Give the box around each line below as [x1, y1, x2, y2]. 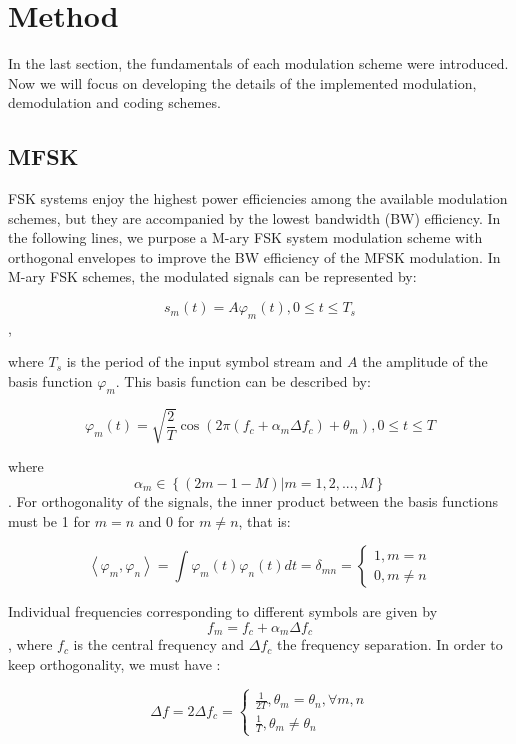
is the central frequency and [73, 634, 245, 655]
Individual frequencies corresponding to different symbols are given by [8, 601, 438, 622]
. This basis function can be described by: [115, 371, 371, 392]
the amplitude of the [362, 351, 488, 372]
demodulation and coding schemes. [8, 92, 221, 113]
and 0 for [138, 510, 195, 531]
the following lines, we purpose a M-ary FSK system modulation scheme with [8, 227, 483, 248]
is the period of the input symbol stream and [66, 351, 343, 372]
